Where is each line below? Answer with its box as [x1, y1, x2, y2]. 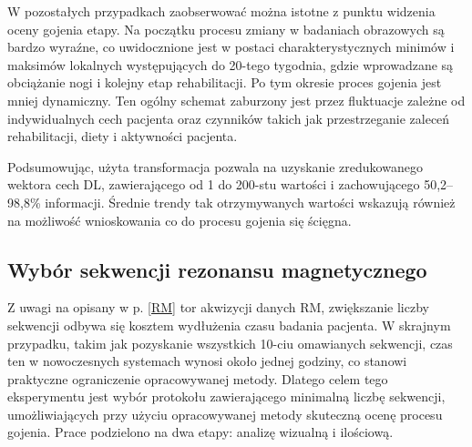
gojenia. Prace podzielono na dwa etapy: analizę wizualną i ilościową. [7, 422, 394, 442]
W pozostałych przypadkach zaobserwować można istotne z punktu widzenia [7, 2, 436, 20]
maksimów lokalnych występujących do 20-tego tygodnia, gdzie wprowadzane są [7, 55, 454, 74]
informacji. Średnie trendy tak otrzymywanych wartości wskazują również [45, 192, 456, 211]
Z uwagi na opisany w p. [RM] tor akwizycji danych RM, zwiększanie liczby [7, 298, 429, 317]
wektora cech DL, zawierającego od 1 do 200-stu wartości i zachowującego [7, 175, 420, 194]
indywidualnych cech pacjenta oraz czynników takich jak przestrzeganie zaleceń [7, 108, 450, 127]
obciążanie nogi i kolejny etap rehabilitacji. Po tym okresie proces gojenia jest [7, 73, 442, 92]
